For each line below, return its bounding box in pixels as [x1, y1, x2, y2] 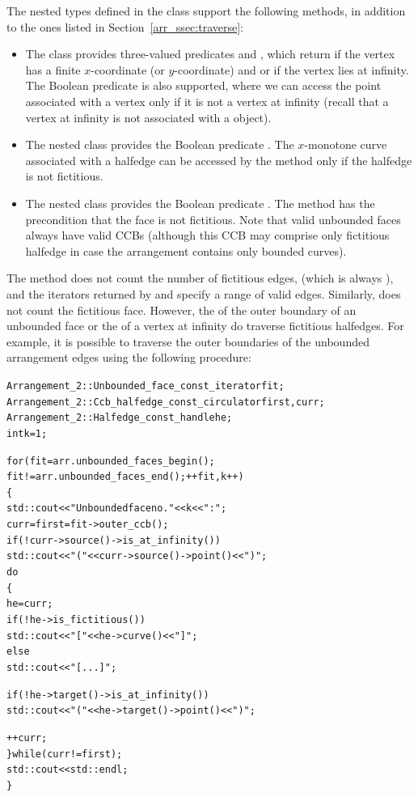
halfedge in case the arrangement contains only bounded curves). [25, 242, 347, 259]
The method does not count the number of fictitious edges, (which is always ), [6, 269, 394, 286]
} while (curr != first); [6, 748, 123, 760]
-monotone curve [304, 136, 387, 153]
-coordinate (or [91, 61, 165, 78]
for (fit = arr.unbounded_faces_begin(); [6, 455, 215, 467]
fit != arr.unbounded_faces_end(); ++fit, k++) [6, 471, 244, 483]
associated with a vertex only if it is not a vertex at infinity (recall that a [25, 92, 389, 109]
